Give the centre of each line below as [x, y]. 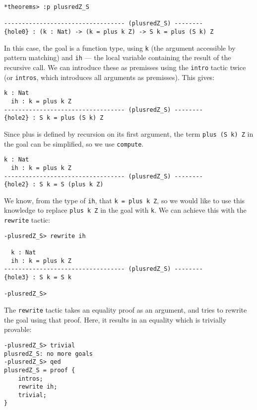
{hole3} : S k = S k [38, 278]
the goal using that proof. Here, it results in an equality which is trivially [115, 319]
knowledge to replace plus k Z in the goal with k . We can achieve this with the [125, 210]
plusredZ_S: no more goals [48, 354]
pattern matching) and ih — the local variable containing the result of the [118, 57]
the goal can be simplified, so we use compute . [74, 143]
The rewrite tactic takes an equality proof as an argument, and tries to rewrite [126, 310]
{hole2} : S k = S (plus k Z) [54, 185]
